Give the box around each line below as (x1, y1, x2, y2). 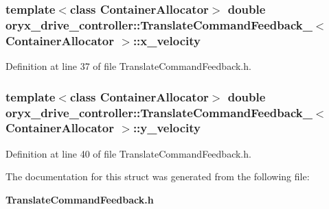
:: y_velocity (133, 119, 201, 136)
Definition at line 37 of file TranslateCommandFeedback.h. (5, 59, 251, 73)
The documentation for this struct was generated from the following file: (5, 169, 310, 184)
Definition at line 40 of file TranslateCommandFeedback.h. (5, 146, 251, 160)
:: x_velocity (133, 32, 201, 49)
